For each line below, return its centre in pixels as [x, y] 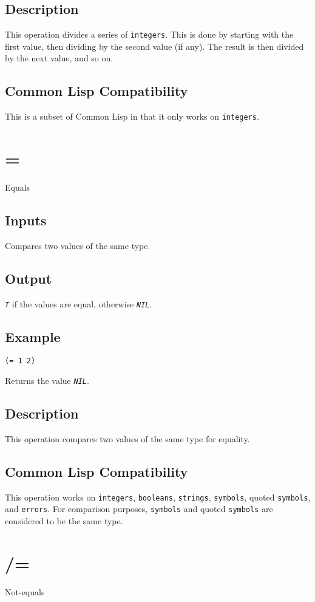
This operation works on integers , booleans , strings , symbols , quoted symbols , [158, 497]
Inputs [26, 220]
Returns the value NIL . [47, 381]
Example [33, 336]
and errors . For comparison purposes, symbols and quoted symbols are [139, 509]
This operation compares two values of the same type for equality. [127, 439]
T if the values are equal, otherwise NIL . [79, 303]
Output [29, 278]
